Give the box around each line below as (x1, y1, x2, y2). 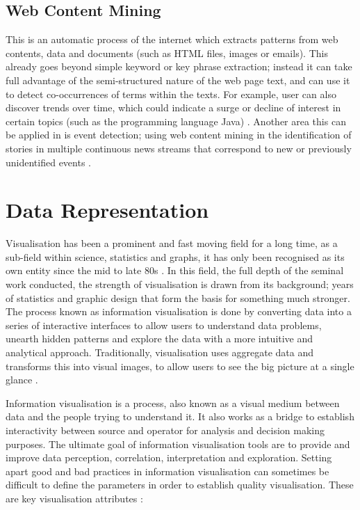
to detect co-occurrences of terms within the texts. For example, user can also (6, 86, 336, 101)
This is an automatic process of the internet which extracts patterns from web (6, 32, 338, 47)
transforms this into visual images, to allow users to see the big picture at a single (6, 358, 354, 373)
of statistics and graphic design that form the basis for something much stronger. (6, 290, 350, 305)
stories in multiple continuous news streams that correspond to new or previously (6, 141, 352, 155)
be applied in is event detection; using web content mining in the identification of (6, 127, 352, 142)
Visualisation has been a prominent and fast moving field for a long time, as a (6, 236, 338, 250)
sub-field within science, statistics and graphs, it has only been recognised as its (6, 249, 345, 264)
